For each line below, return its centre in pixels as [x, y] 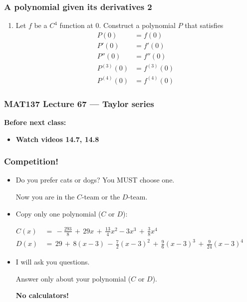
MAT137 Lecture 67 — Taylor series [79, 103]
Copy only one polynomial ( [58, 213]
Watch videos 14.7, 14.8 [57, 139]
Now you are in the [45, 197]
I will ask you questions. [53, 262]
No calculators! [42, 295]
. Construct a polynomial [137, 25]
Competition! [31, 161]
